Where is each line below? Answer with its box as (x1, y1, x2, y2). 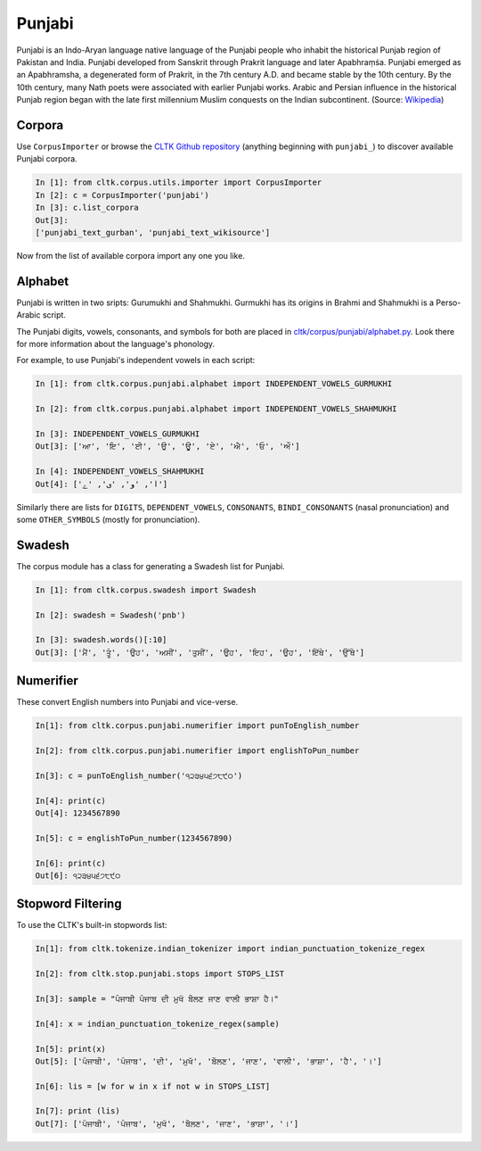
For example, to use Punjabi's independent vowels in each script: (16, 355, 256, 366)
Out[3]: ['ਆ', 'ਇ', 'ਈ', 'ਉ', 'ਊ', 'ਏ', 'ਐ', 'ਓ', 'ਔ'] (35, 442, 300, 451)
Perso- (436, 297, 461, 308)
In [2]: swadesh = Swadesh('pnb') (35, 609, 186, 620)
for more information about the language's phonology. (16, 339, 216, 350)
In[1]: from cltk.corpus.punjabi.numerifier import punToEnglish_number (35, 721, 360, 731)
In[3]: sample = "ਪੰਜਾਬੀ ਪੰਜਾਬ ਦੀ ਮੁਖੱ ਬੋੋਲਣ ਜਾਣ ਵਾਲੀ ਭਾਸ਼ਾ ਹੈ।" (35, 993, 280, 1004)
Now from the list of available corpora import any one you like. (16, 250, 245, 261)
